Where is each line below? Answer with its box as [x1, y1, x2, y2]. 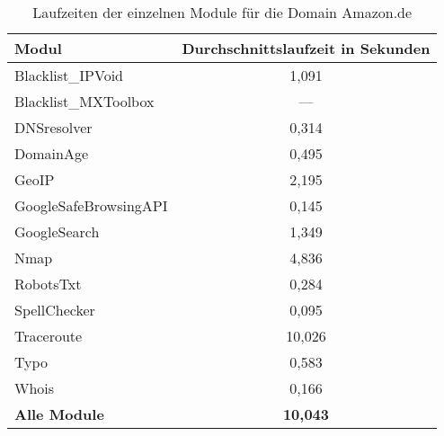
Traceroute [14, 325, 83, 346]
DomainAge [14, 143, 89, 164]
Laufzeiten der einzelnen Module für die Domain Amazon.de [32, 2, 413, 22]
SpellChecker [14, 299, 95, 320]
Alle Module [14, 404, 104, 424]
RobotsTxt [14, 273, 82, 294]
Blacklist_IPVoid [14, 65, 123, 85]
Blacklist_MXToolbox [14, 91, 155, 111]
